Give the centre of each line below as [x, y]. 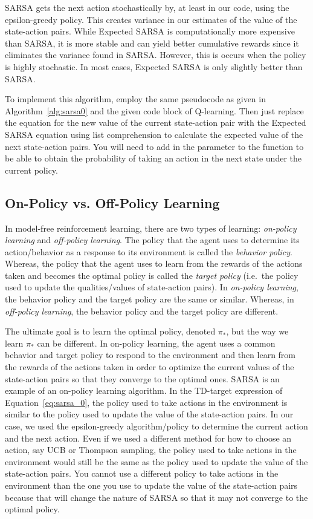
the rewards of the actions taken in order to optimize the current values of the [150, 367]
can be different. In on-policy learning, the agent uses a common [156, 343]
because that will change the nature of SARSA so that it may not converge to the [156, 497]
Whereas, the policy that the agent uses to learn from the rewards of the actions [154, 263]
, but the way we [257, 331]
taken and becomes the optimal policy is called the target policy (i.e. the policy [152, 275]
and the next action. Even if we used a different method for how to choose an [148, 438]
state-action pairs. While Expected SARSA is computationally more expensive [150, 31]
